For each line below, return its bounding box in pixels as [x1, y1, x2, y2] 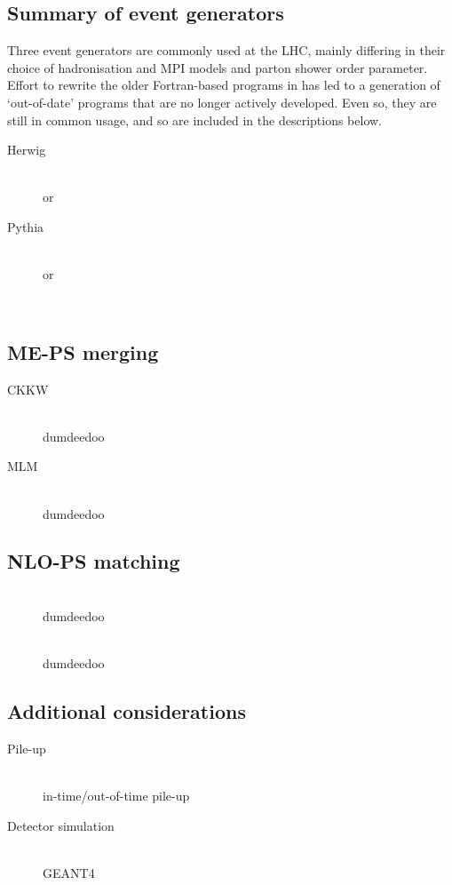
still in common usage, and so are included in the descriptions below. [7, 110, 383, 129]
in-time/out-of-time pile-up [43, 786, 190, 805]
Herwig [7, 140, 46, 159]
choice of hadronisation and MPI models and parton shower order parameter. [7, 58, 428, 76]
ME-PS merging [7, 338, 159, 365]
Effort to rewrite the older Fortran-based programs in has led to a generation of [7, 76, 440, 94]
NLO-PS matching [7, 547, 180, 575]
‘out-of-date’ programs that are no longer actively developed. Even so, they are [7, 92, 437, 111]
